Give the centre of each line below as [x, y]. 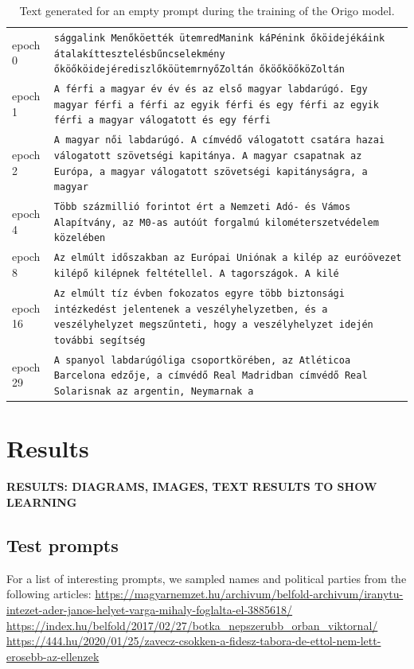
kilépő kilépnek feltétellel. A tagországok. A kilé [196, 274]
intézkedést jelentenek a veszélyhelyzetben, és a [191, 309]
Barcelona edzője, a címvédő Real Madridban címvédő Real [211, 376]
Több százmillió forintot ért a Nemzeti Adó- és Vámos [202, 207]
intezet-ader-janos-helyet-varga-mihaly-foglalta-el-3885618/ [150, 609]
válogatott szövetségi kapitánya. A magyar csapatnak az [208, 156]
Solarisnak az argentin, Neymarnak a [154, 392]
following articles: [49, 594]
